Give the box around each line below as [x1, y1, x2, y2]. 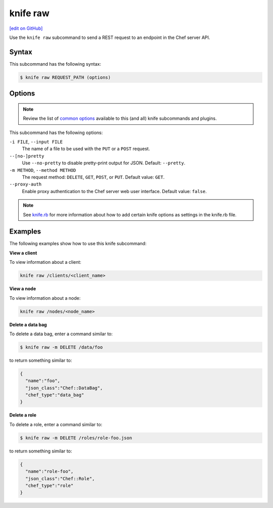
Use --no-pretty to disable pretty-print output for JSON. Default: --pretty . [22, 160, 186, 166]
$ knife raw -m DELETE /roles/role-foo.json [20, 435, 132, 441]
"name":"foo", [25, 378, 61, 384]
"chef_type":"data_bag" [25, 392, 84, 398]
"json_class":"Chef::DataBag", [25, 385, 103, 391]
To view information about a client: [9, 259, 82, 265]
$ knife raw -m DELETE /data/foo [20, 344, 103, 350]
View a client [9, 250, 37, 256]
